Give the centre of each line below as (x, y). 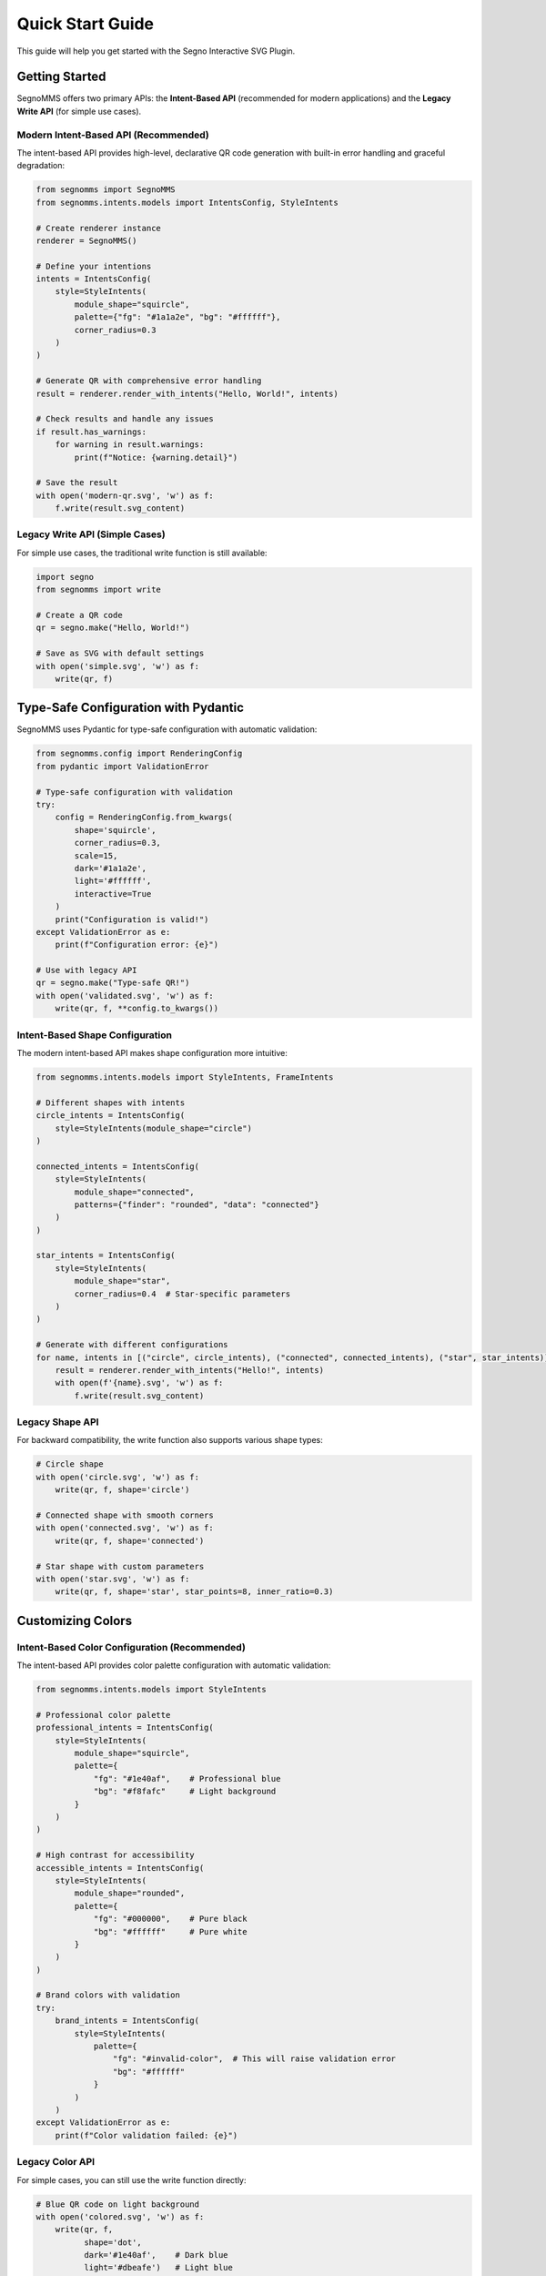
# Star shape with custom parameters (120, 1566)
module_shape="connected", (134, 1192)
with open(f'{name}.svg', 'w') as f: (139, 1383)
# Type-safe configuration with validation (135, 792)
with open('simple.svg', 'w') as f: (118, 666)
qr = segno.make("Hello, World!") (113, 628)
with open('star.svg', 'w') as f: (113, 1579)
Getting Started (61, 77)
